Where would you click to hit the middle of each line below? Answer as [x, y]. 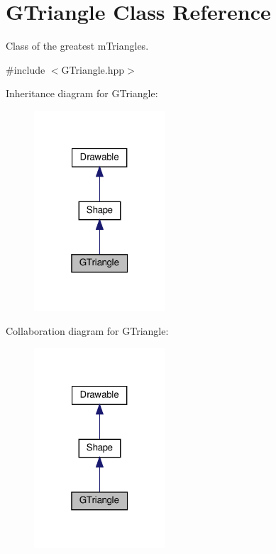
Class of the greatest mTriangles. [77, 46]
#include [26, 69]
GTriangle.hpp [93, 69]
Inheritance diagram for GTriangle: [82, 93]
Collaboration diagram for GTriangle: [87, 330]
